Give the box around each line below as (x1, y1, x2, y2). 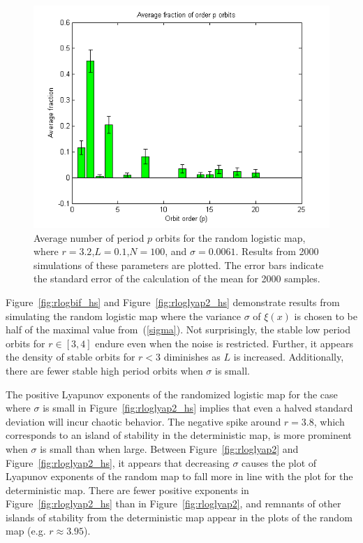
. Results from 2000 (235, 244, 319, 259)
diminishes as (163, 349, 221, 364)
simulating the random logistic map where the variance (6, 308, 242, 323)
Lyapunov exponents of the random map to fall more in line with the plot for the (6, 469, 353, 484)
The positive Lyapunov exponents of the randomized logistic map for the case (6, 386, 338, 401)
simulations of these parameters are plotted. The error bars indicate (34, 257, 324, 272)
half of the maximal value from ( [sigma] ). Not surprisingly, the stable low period (6, 322, 351, 337)
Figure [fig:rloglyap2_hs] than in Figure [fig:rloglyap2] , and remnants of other (6, 496, 341, 511)
